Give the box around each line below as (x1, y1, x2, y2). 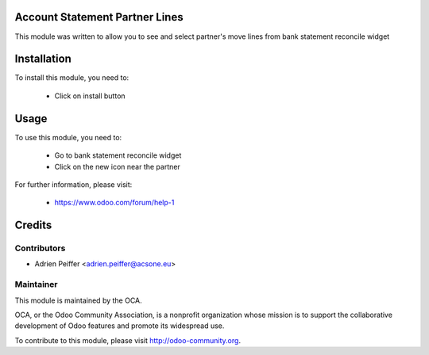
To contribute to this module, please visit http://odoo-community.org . (14, 335, 242, 345)
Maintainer (14, 279, 58, 290)
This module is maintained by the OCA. (14, 296, 142, 305)
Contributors (14, 242, 66, 254)
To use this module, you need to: (14, 132, 122, 142)
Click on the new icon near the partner (54, 162, 180, 171)
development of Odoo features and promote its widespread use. (14, 321, 225, 330)
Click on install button (54, 91, 126, 101)
